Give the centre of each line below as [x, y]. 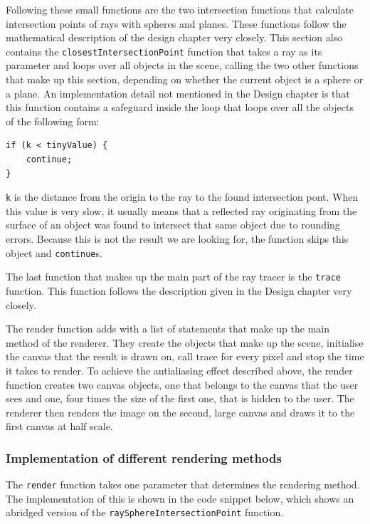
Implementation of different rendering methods [144, 457]
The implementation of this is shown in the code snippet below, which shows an [180, 498]
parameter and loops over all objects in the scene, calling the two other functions [182, 65]
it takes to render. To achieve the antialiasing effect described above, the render [179, 370]
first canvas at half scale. [59, 426]
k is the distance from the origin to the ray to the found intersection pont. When [182, 197]
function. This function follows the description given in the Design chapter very [179, 290]
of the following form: [53, 121]
